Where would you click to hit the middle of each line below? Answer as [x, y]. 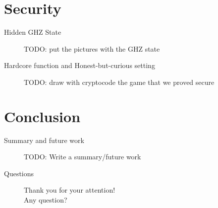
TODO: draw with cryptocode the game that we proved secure [119, 82]
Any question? [46, 200]
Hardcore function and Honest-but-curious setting [80, 65]
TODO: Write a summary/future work [82, 157]
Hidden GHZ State [33, 32]
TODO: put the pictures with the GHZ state [92, 48]
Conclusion [42, 116]
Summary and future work [44, 140]
